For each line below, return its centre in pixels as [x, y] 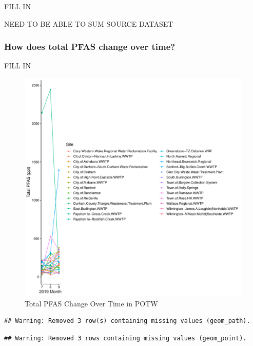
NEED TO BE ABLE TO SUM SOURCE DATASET [89, 23]
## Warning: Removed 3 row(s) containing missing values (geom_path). [127, 321]
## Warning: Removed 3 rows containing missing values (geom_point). [125, 338]
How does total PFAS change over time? [90, 47]
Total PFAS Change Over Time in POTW [91, 303]
